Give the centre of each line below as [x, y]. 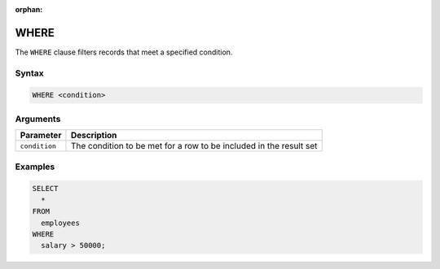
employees [61, 223]
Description [94, 136]
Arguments [38, 119]
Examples [35, 167]
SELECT [45, 189]
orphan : [29, 9]
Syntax [29, 73]
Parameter [41, 136]
